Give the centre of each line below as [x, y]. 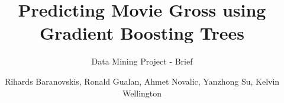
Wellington [142, 93]
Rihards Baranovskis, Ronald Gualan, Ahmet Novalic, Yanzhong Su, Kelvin [142, 81]
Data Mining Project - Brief [142, 61]
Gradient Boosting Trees [142, 33]
